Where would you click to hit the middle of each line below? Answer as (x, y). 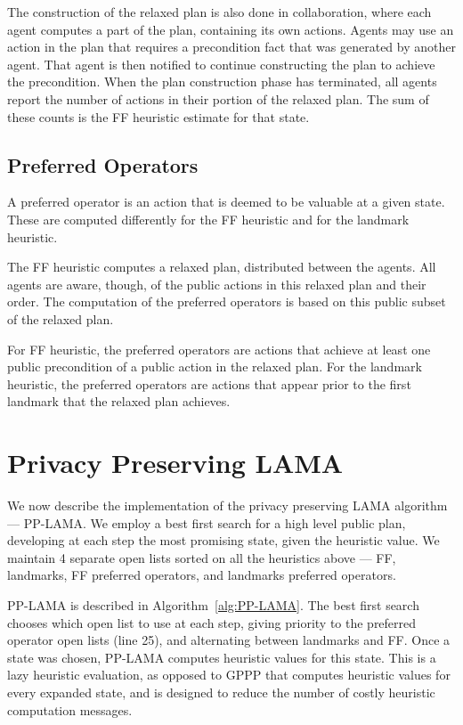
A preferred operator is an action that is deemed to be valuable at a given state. (226, 202)
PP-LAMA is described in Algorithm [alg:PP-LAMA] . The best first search (213, 604)
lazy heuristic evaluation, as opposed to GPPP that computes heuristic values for (229, 675)
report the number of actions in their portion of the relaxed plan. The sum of (218, 98)
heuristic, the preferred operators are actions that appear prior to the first (209, 383)
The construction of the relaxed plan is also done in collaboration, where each (219, 12)
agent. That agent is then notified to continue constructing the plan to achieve (221, 64)
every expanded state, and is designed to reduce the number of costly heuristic (221, 692)
